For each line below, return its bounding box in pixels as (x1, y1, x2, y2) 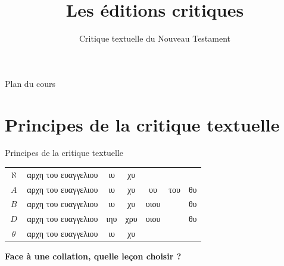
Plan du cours (5, 77, 56, 89)
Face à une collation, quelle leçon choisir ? (5, 250, 182, 262)
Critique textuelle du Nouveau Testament (79, 32, 231, 45)
